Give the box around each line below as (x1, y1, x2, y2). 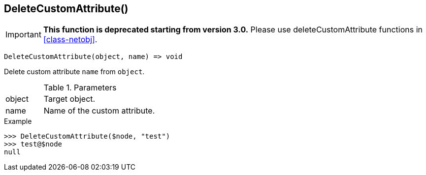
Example (4, 117, 32, 126)
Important (5, 29, 41, 40)
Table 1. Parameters (43, 83, 117, 93)
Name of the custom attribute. (43, 106, 155, 116)
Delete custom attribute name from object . (4, 67, 145, 76)
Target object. (43, 94, 96, 104)
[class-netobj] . (43, 34, 98, 45)
